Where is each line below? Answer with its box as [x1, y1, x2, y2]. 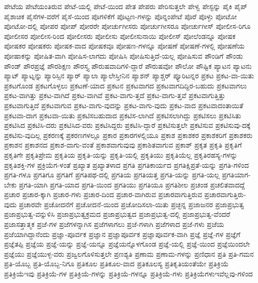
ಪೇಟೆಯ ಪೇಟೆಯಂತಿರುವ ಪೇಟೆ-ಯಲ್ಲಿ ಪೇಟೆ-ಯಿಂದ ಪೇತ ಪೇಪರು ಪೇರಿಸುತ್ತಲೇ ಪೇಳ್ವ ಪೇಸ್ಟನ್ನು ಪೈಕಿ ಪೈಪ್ [4, 1, 247, 11]
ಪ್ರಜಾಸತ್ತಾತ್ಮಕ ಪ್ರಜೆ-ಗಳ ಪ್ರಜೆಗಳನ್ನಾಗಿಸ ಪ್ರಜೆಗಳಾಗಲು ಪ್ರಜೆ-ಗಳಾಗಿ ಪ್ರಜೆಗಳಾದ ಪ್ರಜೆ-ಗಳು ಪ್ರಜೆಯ [4, 219, 224, 229]
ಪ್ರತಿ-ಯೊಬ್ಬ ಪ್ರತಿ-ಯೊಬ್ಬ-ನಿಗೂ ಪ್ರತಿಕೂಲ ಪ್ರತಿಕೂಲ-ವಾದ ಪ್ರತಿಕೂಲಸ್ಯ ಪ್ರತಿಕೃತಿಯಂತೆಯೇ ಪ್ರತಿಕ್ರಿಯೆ [4, 258, 229, 269]
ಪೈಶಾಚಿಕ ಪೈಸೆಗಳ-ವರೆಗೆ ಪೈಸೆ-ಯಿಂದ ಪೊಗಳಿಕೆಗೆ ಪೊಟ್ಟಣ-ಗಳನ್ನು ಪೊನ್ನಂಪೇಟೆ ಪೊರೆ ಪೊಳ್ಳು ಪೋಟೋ [4, 11, 237, 21]
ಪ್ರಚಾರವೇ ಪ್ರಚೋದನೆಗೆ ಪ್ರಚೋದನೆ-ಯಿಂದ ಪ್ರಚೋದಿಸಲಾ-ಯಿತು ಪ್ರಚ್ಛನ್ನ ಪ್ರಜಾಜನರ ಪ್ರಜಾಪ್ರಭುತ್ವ [19, 199, 244, 209]
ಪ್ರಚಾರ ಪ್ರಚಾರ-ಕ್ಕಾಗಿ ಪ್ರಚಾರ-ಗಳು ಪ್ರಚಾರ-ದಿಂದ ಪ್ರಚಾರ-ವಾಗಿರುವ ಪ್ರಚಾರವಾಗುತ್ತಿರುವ [4, 189, 202, 200]
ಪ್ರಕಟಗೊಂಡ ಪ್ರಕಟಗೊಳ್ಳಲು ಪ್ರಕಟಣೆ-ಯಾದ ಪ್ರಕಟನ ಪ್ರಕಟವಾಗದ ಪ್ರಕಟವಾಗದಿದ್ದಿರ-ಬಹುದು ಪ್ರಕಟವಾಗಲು [4, 80, 247, 90]
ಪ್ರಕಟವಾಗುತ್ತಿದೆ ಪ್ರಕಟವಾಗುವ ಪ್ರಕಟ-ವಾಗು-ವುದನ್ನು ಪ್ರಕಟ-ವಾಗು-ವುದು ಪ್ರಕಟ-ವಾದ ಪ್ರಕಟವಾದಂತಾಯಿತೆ [4, 100, 243, 110]
